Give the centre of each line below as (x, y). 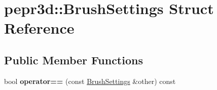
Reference (39, 28)
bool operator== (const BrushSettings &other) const (90, 81)
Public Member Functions (74, 60)
